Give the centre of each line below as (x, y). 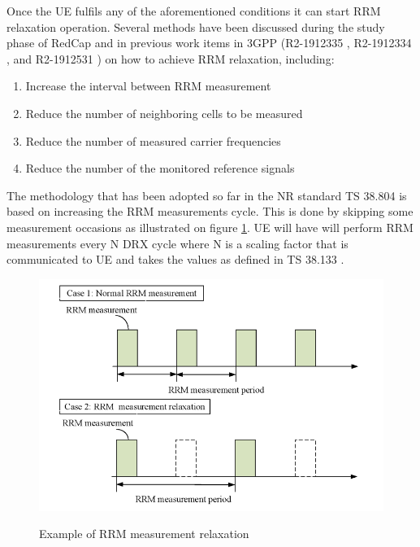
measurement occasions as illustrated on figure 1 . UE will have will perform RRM (210, 227)
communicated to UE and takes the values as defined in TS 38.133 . (175, 259)
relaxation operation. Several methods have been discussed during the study (196, 26)
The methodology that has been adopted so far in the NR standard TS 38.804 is (207, 195)
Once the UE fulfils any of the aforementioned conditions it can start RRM (194, 11)
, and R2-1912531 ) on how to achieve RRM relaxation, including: (171, 58)
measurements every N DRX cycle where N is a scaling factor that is (178, 243)
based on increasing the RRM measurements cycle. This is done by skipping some (210, 211)
